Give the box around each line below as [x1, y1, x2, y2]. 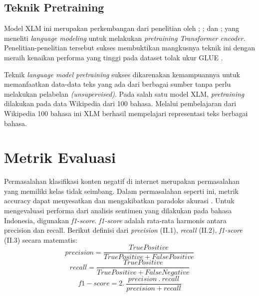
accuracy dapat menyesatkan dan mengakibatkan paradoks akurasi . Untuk [4, 195, 235, 206]
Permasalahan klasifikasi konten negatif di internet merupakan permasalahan [4, 176, 240, 186]
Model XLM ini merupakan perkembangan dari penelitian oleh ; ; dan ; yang [4, 23, 239, 33]
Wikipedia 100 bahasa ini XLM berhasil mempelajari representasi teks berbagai [4, 108, 248, 118]
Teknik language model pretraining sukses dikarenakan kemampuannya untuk [4, 69, 240, 79]
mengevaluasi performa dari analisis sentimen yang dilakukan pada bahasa [4, 205, 232, 216]
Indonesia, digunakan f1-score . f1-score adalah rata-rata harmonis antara [4, 215, 227, 225]
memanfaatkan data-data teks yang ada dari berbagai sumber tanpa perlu [4, 79, 231, 89]
